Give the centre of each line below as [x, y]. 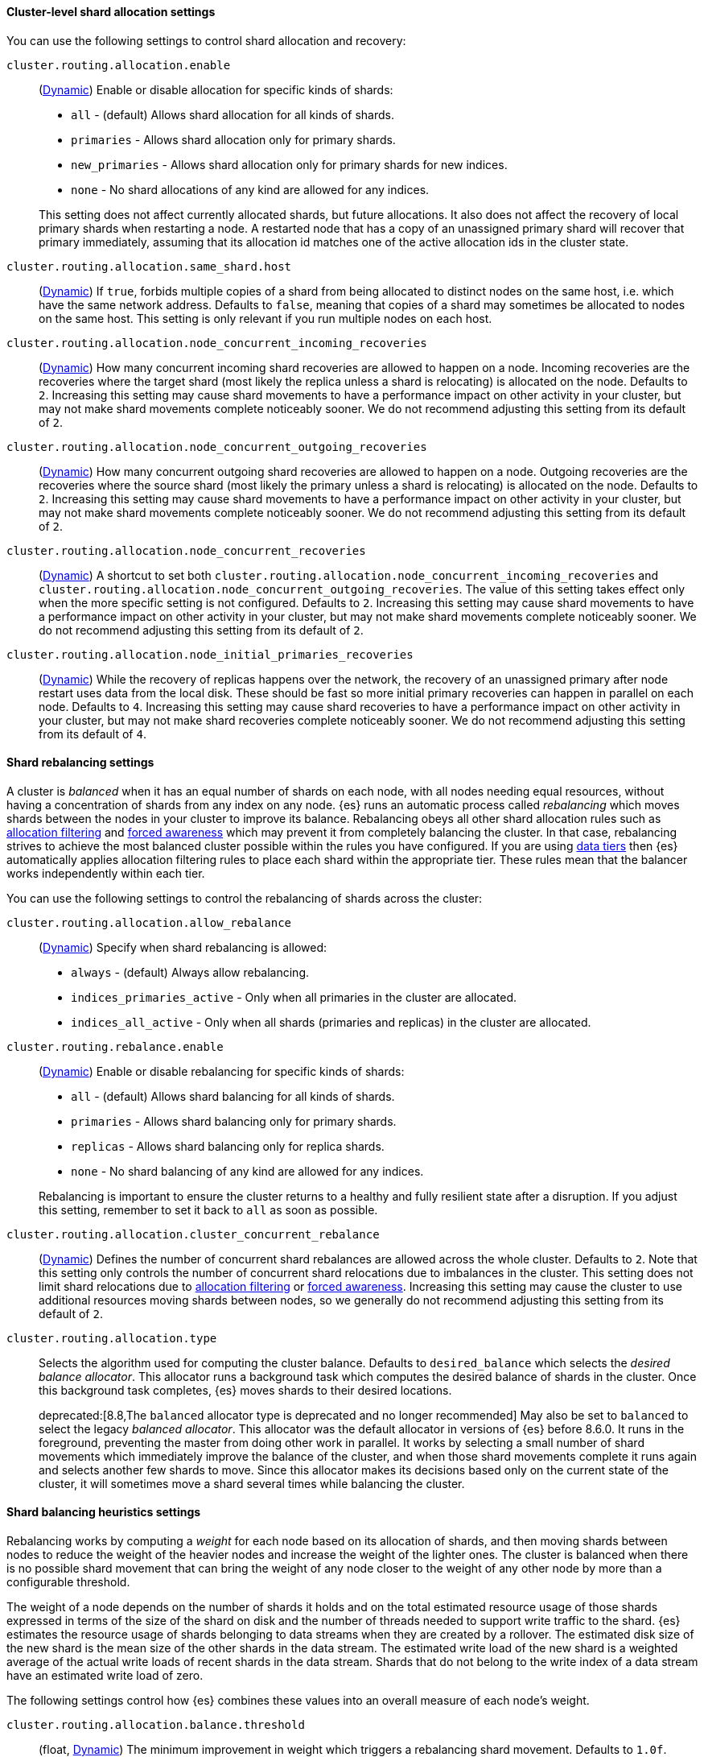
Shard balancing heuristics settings [104, 1512]
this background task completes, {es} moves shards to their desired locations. [245, 1390]
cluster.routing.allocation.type [112, 1338]
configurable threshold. [68, 1582]
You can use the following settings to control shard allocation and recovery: [206, 40]
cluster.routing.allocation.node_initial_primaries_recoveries [210, 654]
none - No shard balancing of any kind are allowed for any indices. [247, 1171]
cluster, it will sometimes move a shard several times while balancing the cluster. [252, 1483]
